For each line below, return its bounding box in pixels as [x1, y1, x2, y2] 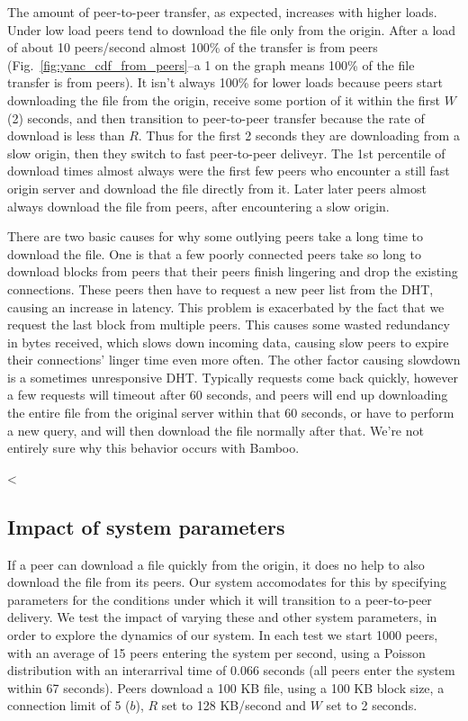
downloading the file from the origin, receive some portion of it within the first [7, 90, 441, 109]
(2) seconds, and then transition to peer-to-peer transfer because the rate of [7, 108, 425, 127]
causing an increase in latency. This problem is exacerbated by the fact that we [7, 297, 445, 316]
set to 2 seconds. [326, 696, 418, 715]
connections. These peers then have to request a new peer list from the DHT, [7, 279, 434, 298]
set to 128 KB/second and [161, 696, 306, 715]
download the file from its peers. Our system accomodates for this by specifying [7, 572, 446, 591]
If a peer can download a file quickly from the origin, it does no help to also [7, 554, 425, 573]
